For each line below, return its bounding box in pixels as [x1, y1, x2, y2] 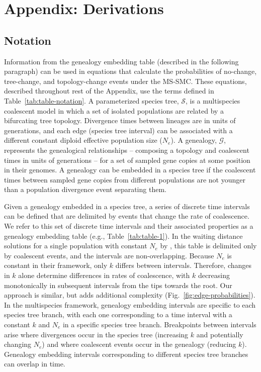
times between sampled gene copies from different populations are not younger [4, 174, 245, 184]
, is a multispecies [185, 95, 240, 106]
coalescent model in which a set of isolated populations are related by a [4, 105, 224, 116]
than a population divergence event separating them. [4, 184, 166, 195]
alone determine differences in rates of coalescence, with [18, 270, 190, 281]
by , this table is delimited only [160, 240, 257, 251]
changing [4, 339, 32, 349]
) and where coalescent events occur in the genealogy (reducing [42, 339, 236, 349]
